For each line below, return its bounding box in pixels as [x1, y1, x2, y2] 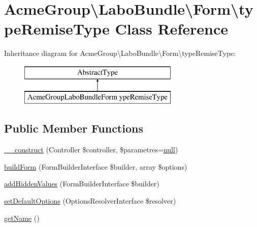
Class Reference [115, 18, 228, 39]
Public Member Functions [4, 120, 143, 136]
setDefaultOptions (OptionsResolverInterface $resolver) [4, 196, 176, 206]
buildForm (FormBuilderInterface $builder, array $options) [4, 161, 187, 172]
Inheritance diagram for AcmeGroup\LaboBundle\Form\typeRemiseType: [4, 48, 236, 58]
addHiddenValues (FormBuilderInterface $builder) [4, 178, 159, 189]
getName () [4, 212, 40, 223]
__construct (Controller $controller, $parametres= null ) [4, 144, 178, 155]
